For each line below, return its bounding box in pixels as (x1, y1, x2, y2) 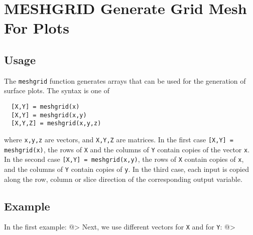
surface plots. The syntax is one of (4, 85, 109, 96)
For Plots (4, 18, 69, 38)
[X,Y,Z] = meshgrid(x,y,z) (11, 120, 101, 127)
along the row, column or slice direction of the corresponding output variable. (4, 173, 242, 184)
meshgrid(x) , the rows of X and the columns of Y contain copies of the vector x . (4, 144, 250, 154)
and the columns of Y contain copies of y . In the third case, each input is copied (4, 163, 249, 174)
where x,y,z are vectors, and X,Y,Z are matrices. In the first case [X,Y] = (4, 134, 234, 144)
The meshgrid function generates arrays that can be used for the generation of (4, 75, 246, 86)
